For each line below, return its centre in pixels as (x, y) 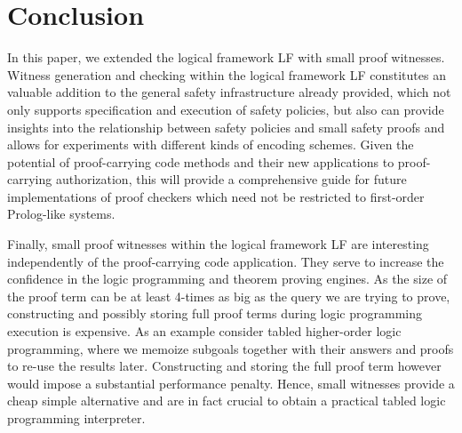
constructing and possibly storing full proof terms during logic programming (215, 313)
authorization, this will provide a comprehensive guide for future (231, 179)
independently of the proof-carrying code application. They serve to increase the (226, 261)
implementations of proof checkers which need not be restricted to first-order (216, 196)
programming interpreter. (76, 418)
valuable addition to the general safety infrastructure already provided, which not (229, 92)
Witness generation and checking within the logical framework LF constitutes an (227, 74)
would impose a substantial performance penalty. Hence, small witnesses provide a (231, 383)
